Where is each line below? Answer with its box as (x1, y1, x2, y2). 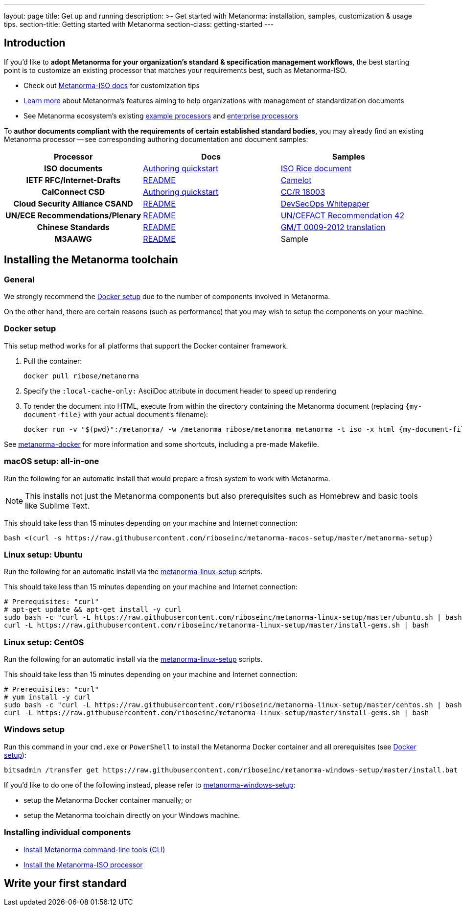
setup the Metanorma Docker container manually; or (23, 795, 192, 804)
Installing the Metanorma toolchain (4, 254, 178, 266)
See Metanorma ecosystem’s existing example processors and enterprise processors (23, 111, 299, 120)
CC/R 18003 (280, 187, 325, 197)
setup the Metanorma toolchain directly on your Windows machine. (23, 811, 240, 819)
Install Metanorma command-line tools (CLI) (23, 845, 165, 854)
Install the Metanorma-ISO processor (23, 860, 143, 869)
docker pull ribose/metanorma (23, 372, 139, 380)
